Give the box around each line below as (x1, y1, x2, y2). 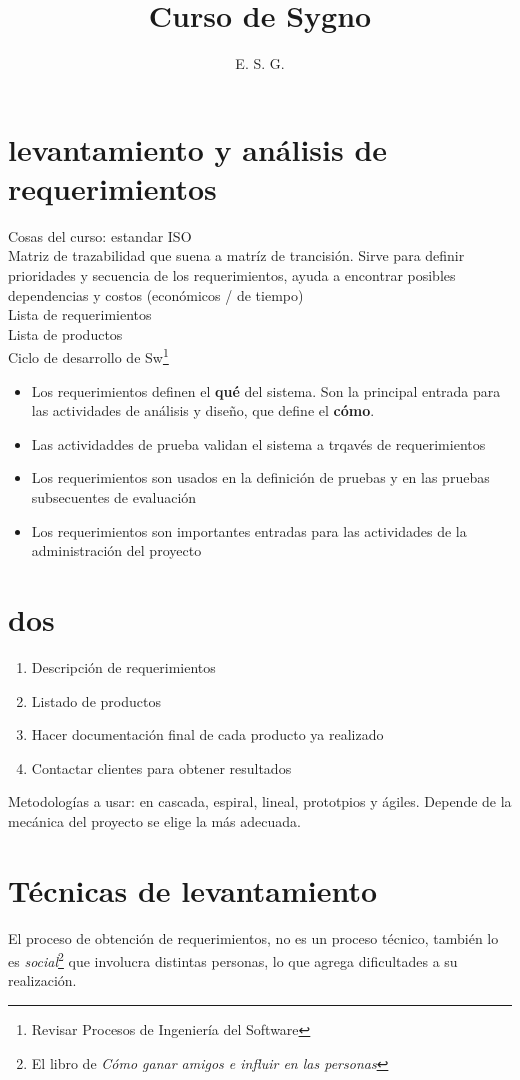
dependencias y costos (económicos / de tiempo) (8, 284, 304, 305)
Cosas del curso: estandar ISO (8, 225, 192, 246)
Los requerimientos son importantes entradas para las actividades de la (31, 520, 467, 541)
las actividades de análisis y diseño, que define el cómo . (31, 400, 375, 421)
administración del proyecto (31, 540, 202, 561)
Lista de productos (8, 323, 123, 344)
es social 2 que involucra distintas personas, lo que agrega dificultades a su (8, 948, 458, 971)
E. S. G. (235, 53, 285, 74)
